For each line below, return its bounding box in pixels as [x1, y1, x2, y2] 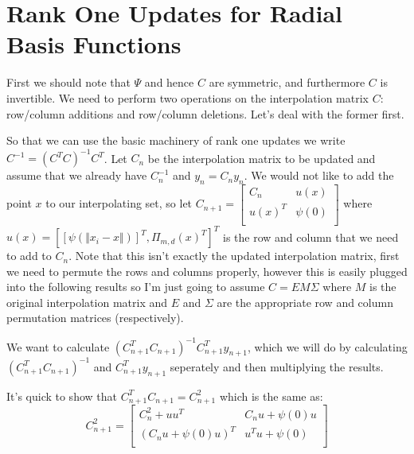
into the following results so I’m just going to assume [6, 278, 265, 295]
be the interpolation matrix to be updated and [147, 149, 376, 166]
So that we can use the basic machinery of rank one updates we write [6, 132, 346, 149]
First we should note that [6, 74, 131, 91]
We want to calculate [6, 338, 110, 355]
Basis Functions [6, 28, 182, 60]
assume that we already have [6, 167, 147, 184]
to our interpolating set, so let [45, 195, 193, 211]
